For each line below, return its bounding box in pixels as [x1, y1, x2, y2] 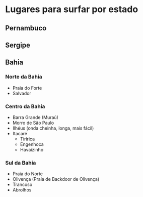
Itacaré [12, 130, 28, 136]
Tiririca [20, 136, 35, 142]
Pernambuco [5, 24, 47, 32]
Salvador [12, 90, 31, 96]
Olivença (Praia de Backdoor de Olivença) [12, 176, 100, 182]
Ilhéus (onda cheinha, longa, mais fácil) [12, 125, 94, 131]
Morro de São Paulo [12, 120, 54, 126]
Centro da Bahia [5, 103, 45, 110]
